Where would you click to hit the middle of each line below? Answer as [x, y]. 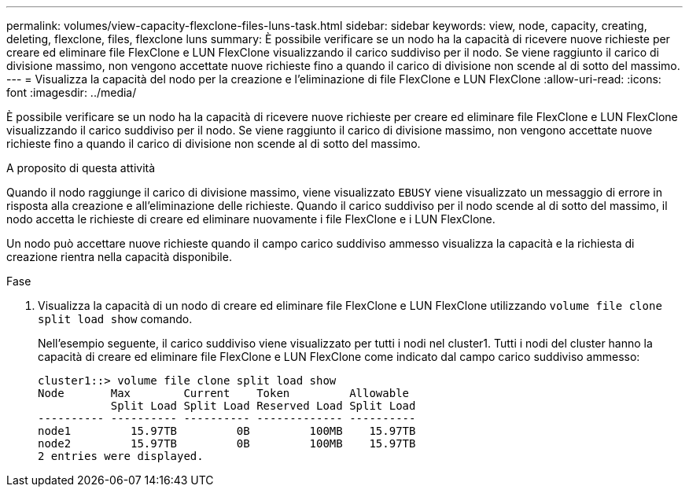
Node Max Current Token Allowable [224, 393]
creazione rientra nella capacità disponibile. [119, 257]
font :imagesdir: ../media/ [72, 92]
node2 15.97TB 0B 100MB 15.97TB [227, 443]
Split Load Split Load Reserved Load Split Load [263, 406]
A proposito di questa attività [81, 168]
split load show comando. [115, 319]
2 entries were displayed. [121, 456]
